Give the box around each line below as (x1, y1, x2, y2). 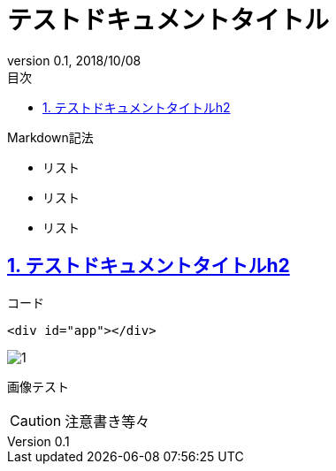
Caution (10, 411, 62, 429)
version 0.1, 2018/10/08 (7, 52, 141, 68)
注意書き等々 (65, 412, 150, 430)
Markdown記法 (7, 129, 94, 145)
